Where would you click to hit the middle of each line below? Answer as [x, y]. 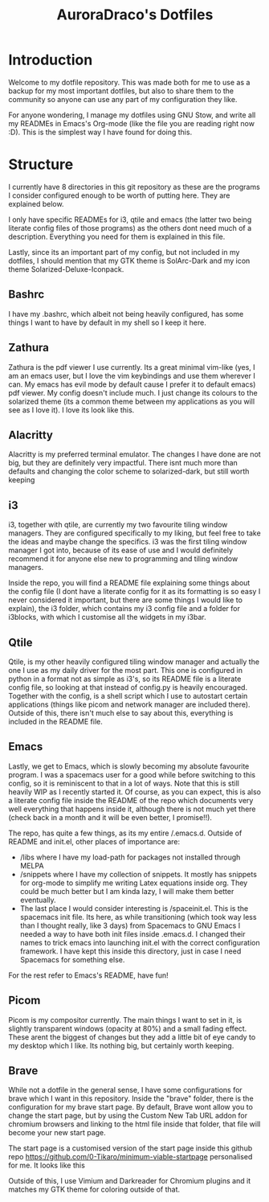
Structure [41, 164]
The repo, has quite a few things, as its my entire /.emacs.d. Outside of [125, 833]
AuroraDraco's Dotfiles [135, 15]
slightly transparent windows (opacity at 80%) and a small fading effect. [128, 1028]
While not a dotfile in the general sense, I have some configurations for [125, 1090]
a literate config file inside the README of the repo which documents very [131, 800]
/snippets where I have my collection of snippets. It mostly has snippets [138, 874]
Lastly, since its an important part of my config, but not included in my [124, 252]
